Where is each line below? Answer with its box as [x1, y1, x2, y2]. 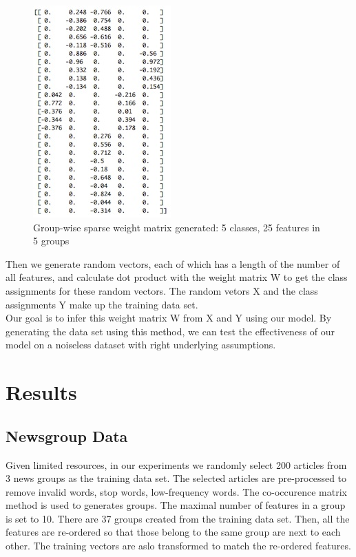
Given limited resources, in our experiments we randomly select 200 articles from [6, 457, 347, 472]
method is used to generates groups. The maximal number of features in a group [6, 498, 346, 512]
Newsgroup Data [6, 425, 128, 446]
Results [6, 378, 77, 406]
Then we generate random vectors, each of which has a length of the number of [6, 256, 340, 271]
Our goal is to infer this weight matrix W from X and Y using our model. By [6, 311, 332, 325]
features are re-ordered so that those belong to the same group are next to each [6, 525, 341, 539]
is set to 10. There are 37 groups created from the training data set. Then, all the [6, 511, 350, 525]
